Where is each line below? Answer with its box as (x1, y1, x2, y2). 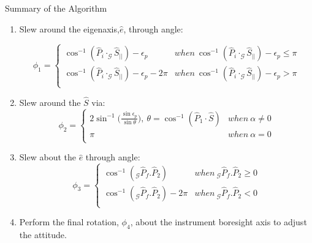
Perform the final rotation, (19, 215, 119, 228)
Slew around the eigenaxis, (19, 22, 120, 35)
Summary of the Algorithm (5, 2, 107, 14)
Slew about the (19, 151, 76, 163)
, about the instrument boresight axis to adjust (130, 215, 307, 228)
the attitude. (19, 228, 67, 241)
